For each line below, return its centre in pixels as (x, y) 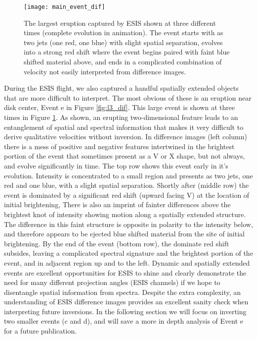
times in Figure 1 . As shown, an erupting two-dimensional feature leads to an (121, 117)
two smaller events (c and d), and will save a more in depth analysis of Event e (124, 321)
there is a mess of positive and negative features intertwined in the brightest (119, 146)
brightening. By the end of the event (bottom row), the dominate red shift (117, 243)
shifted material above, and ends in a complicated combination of (123, 62)
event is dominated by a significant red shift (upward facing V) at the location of (127, 195)
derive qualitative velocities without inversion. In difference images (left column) (126, 137)
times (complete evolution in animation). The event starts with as (124, 32)
